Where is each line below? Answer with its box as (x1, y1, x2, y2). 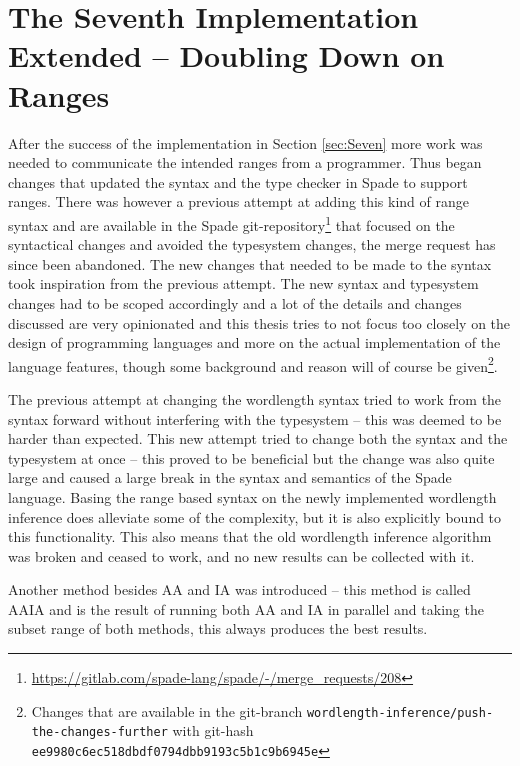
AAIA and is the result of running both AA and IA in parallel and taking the (8, 598, 484, 619)
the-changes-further (31, 725, 168, 740)
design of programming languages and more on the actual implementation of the (8, 332, 501, 353)
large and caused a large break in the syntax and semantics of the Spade (8, 467, 452, 488)
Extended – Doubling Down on (8, 35, 445, 76)
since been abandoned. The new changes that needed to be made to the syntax (8, 253, 492, 274)
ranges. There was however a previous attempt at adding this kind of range (8, 191, 469, 212)
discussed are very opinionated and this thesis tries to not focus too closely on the (8, 312, 511, 333)
